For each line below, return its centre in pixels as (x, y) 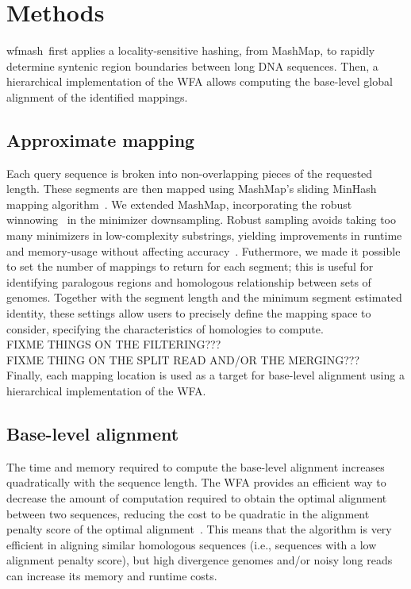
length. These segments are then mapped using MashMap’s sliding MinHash (192, 189)
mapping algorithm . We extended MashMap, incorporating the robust (179, 204)
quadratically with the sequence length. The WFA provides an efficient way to (196, 482)
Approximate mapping (101, 139)
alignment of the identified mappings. (97, 96)
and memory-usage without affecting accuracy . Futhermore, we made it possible (204, 250)
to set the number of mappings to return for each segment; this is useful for (190, 266)
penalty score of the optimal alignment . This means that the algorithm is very (199, 529)
